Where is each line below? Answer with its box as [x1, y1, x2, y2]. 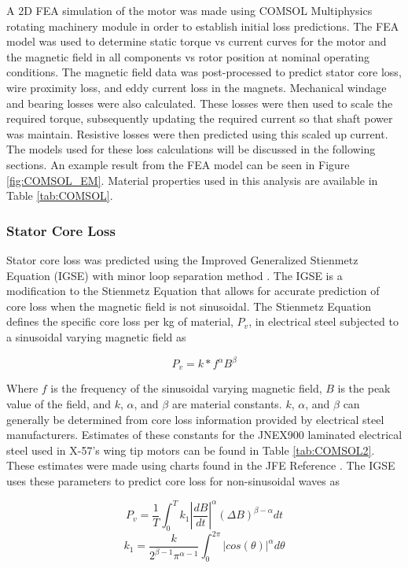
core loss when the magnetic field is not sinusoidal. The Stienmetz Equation [6, 297, 372, 314]
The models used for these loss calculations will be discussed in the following [6, 141, 376, 157]
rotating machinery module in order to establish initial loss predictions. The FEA [6, 17, 399, 34]
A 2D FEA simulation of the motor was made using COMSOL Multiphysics [6, 2, 373, 18]
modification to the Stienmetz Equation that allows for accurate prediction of [6, 282, 380, 299]
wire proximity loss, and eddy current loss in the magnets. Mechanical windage [6, 79, 387, 95]
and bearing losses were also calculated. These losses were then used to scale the [6, 94, 393, 111]
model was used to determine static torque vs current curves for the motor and [6, 33, 387, 50]
